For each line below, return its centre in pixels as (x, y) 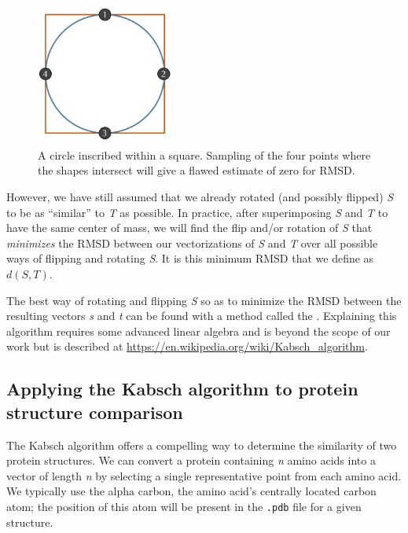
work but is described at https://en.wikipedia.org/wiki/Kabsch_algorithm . (187, 346)
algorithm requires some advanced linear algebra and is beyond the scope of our (198, 331)
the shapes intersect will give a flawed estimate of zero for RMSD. (197, 170)
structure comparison (95, 412)
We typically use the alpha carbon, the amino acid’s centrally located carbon (191, 491)
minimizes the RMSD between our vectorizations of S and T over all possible (192, 243)
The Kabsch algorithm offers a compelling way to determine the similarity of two (202, 445)
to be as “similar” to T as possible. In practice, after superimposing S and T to (197, 212)
